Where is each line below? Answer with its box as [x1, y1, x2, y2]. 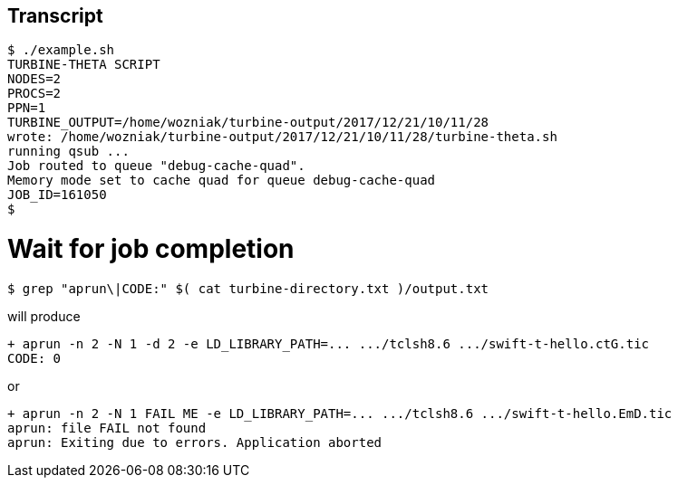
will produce [7, 308, 81, 324]
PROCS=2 [7, 86, 62, 101]
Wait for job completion [7, 233, 295, 265]
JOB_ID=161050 [7, 187, 107, 203]
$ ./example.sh [7, 43, 115, 58]
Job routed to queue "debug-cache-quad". [7, 158, 305, 174]
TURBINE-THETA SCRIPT [7, 57, 160, 72]
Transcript [7, 5, 103, 27]
